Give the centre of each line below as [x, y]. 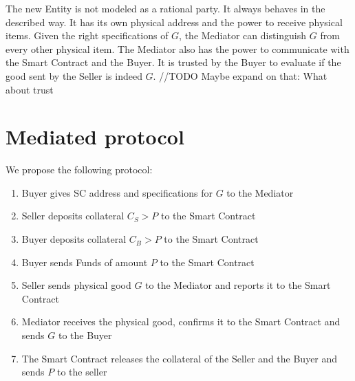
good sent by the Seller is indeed [74, 75]
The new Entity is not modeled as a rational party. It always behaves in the [165, 8]
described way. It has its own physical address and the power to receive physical [174, 22]
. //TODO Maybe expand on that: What [240, 75]
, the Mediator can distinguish [243, 35]
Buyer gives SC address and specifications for [117, 192]
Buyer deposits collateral [74, 239]
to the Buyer [85, 335]
